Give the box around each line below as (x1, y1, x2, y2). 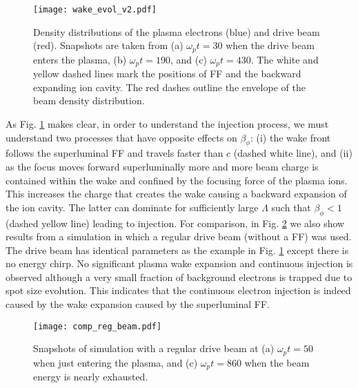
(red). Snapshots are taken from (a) (33, 38, 183, 52)
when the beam (244, 355, 310, 369)
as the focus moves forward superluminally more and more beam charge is (6, 159, 319, 173)
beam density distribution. (33, 93, 145, 108)
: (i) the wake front (250, 130, 331, 144)
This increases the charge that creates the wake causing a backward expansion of (6, 186, 347, 201)
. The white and (250, 52, 319, 66)
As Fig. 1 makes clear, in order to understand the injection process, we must (6, 116, 329, 130)
